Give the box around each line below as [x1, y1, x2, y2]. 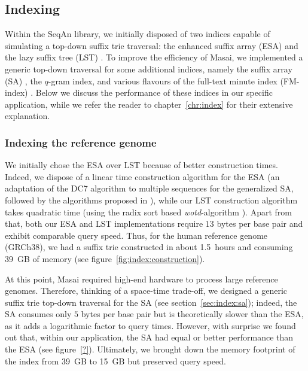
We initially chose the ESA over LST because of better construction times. [5, 159, 278, 171]
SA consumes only [5, 308, 72, 320]
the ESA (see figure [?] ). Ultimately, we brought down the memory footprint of [5, 343, 295, 355]
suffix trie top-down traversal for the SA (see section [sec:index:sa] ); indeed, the [5, 296, 297, 308]
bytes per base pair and [216, 217, 303, 230]
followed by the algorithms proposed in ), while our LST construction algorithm [5, 193, 298, 206]
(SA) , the [5, 74, 42, 87]
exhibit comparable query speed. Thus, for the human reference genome [5, 229, 268, 241]
